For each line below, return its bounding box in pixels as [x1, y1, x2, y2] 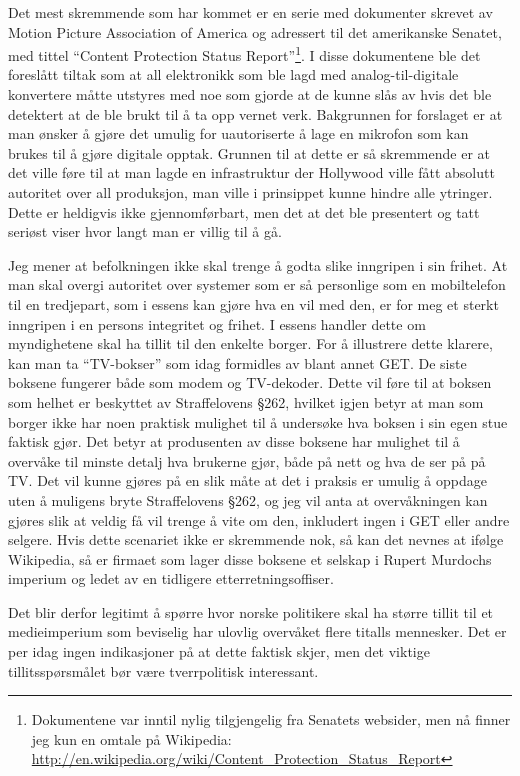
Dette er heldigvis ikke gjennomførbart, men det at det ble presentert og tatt [8, 201, 480, 222]
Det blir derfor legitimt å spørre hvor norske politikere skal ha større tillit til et [8, 601, 494, 622]
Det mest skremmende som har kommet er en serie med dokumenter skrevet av [8, 2, 493, 22]
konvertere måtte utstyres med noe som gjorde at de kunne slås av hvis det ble [8, 84, 492, 105]
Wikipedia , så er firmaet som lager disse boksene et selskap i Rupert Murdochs [8, 548, 492, 569]
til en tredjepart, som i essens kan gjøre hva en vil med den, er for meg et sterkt [8, 293, 499, 314]
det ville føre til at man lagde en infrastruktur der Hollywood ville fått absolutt [8, 162, 495, 183]
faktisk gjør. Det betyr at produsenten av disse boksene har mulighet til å [8, 431, 460, 452]
